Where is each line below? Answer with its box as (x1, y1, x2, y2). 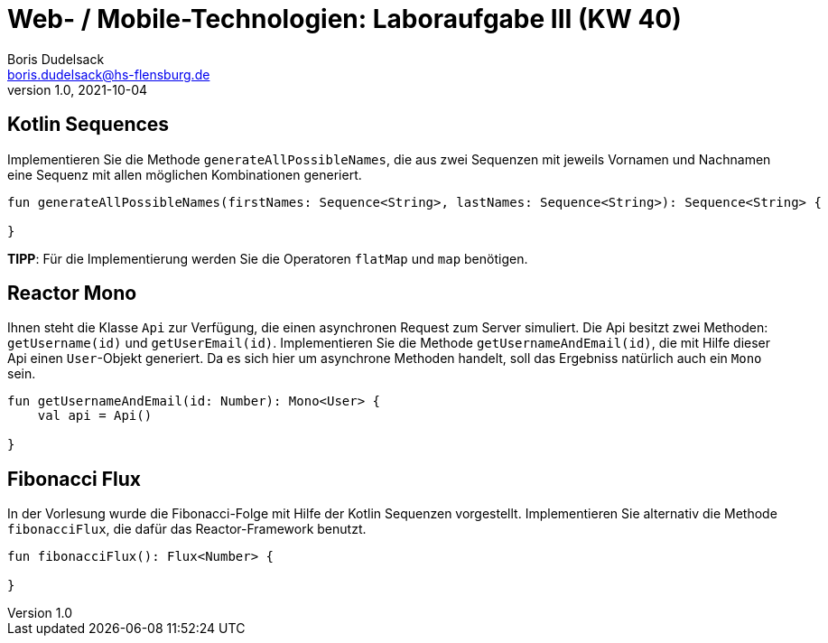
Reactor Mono (7, 282, 137, 305)
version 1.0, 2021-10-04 (7, 81, 148, 98)
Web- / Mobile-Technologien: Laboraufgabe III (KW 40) (7, 4, 682, 34)
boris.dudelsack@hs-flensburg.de (7, 66, 210, 82)
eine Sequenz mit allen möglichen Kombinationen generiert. (7, 166, 362, 182)
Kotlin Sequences (7, 113, 170, 136)
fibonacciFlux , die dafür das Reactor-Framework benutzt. (7, 521, 367, 537)
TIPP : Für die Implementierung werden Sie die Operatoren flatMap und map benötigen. (7, 250, 528, 266)
